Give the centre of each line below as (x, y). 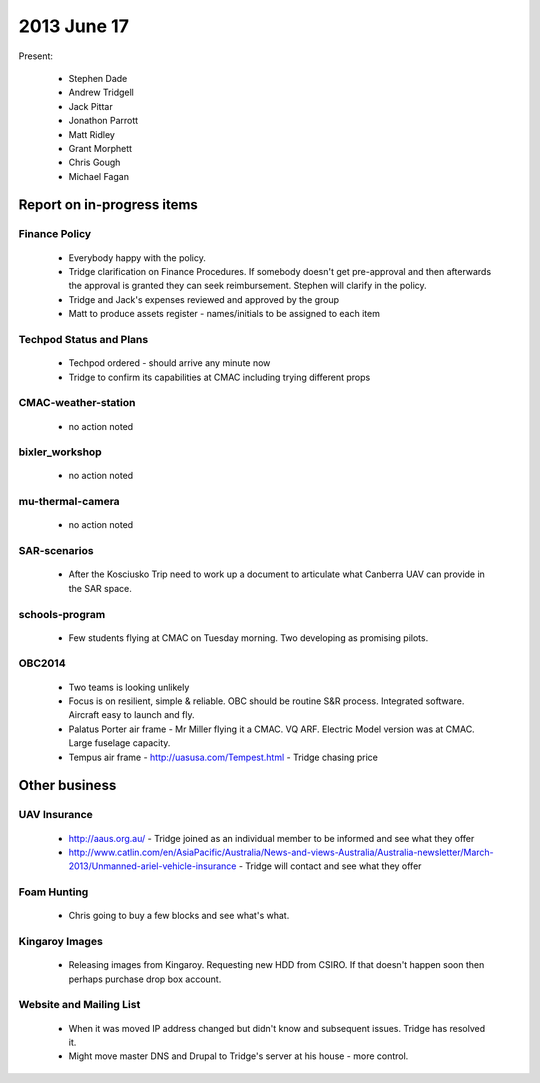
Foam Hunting (53, 892)
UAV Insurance (56, 815)
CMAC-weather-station (77, 403)
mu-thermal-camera (69, 502)
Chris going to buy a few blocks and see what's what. (179, 916)
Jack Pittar (91, 106)
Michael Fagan (99, 176)
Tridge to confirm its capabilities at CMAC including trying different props (219, 377)
